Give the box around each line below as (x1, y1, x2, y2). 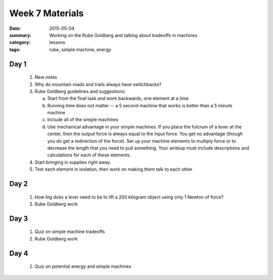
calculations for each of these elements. (47, 152, 131, 158)
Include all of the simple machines (47, 116, 119, 123)
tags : (9, 46, 21, 53)
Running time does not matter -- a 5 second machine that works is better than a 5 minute (47, 102, 233, 108)
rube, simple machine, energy (49, 46, 111, 53)
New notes (34, 74, 58, 81)
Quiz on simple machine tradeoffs (34, 228, 105, 235)
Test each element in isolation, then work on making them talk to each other (34, 166, 193, 172)
